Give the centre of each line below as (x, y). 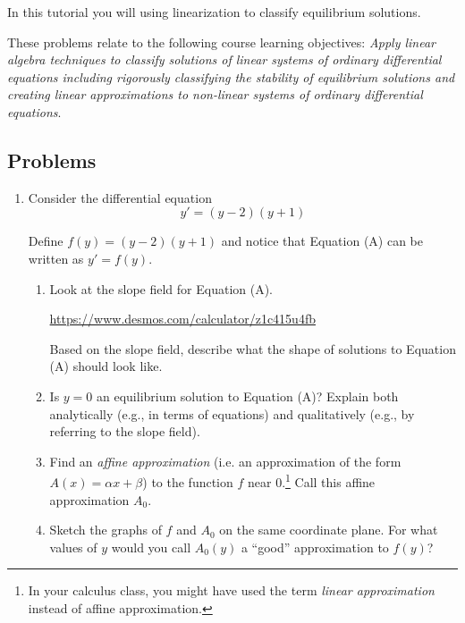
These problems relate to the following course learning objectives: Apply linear (222, 42)
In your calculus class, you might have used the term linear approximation (231, 590)
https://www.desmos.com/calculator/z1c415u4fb (182, 319)
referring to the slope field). (125, 431)
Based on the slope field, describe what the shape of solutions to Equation (253, 348)
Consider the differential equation (120, 197)
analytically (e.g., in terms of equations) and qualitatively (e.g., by (232, 413)
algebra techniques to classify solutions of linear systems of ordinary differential (224, 59)
